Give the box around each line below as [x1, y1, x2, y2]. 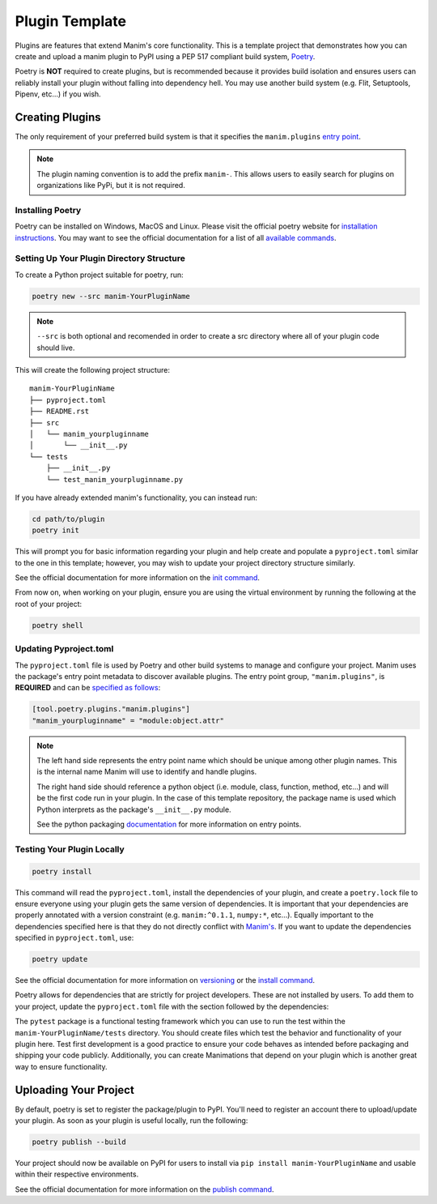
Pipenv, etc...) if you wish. [15, 89, 101, 99]
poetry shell [32, 621, 84, 630]
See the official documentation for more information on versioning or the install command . [15, 976, 316, 985]
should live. [36, 343, 75, 352]
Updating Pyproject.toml [15, 643, 114, 655]
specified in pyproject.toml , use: [15, 933, 134, 943]
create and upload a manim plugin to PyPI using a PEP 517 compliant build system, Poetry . [15, 51, 316, 61]
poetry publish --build [32, 1138, 127, 1146]
